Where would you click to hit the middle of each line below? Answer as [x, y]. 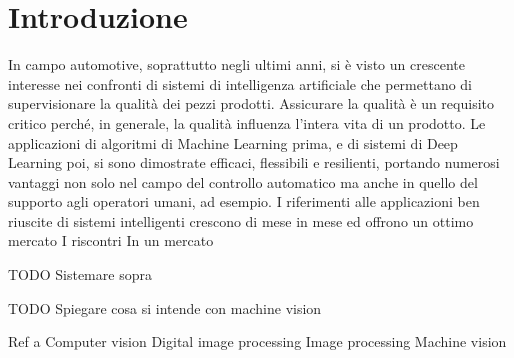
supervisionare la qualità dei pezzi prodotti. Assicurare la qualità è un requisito [251, 103]
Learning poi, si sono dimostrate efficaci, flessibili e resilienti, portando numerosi [254, 162]
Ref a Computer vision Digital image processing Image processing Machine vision [257, 341]
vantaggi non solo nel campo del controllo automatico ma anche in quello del [243, 181]
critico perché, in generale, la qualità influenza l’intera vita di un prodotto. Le [247, 122]
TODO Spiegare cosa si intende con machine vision [165, 307]
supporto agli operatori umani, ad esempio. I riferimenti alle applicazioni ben [244, 201]
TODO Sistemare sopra [80, 274]
